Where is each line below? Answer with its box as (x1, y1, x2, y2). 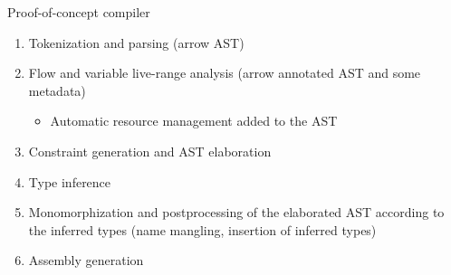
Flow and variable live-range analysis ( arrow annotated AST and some (28, 63, 421, 82)
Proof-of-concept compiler (7, 3, 150, 21)
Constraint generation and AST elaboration (28, 141, 272, 160)
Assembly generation (28, 251, 144, 270)
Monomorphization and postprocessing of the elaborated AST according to (28, 203, 445, 222)
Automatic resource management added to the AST (50, 111, 338, 130)
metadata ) (28, 81, 86, 100)
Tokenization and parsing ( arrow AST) (28, 33, 245, 52)
